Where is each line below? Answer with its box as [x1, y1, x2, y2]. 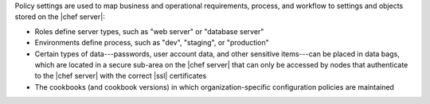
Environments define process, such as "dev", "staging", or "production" [34, 38, 270, 48]
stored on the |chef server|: [14, 12, 105, 21]
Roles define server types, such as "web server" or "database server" [34, 26, 264, 36]
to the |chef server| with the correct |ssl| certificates [34, 71, 207, 81]
